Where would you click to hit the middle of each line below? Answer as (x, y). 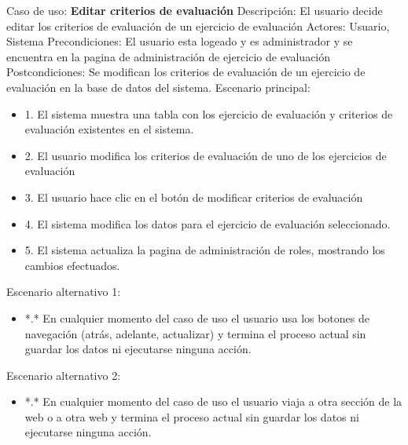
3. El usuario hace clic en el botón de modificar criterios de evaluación (194, 197)
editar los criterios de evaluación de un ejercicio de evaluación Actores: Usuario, (198, 26)
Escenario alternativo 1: (64, 292)
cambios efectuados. (72, 265)
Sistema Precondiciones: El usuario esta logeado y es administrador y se (180, 41)
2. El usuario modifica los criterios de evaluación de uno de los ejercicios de (206, 155)
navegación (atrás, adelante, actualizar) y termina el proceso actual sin (195, 333)
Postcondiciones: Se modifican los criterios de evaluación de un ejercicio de (186, 72)
